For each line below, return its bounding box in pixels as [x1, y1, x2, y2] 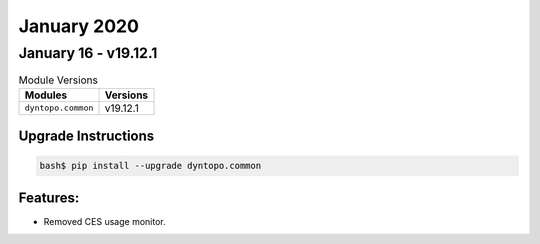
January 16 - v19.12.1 [18, 44, 158, 62]
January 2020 [18, 15, 140, 37]
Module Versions [18, 73, 99, 87]
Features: [18, 189, 80, 206]
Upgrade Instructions [18, 128, 155, 145]
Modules [24, 88, 68, 102]
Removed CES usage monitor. [43, 215, 166, 227]
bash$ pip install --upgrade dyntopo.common [39, 160, 262, 172]
